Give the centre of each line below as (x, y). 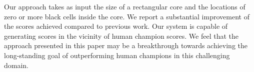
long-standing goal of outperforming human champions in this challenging (117, 55)
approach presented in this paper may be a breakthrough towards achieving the (126, 45)
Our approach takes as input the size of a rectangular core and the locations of (125, 6)
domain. (16, 65)
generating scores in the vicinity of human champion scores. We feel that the (121, 36)
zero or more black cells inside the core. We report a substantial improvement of (127, 16)
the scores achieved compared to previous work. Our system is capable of (116, 26)
